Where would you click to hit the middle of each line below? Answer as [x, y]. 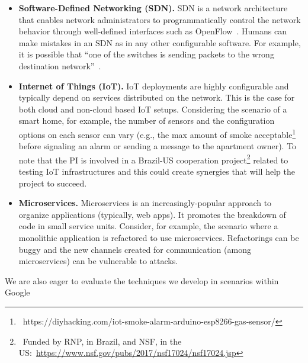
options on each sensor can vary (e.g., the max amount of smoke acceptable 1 [157, 133]
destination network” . [60, 65]
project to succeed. [53, 183]
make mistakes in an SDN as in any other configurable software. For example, [160, 42]
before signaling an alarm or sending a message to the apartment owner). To [158, 146]
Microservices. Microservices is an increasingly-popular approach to [145, 203]
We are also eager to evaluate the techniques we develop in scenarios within [142, 280]
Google [17, 292]
